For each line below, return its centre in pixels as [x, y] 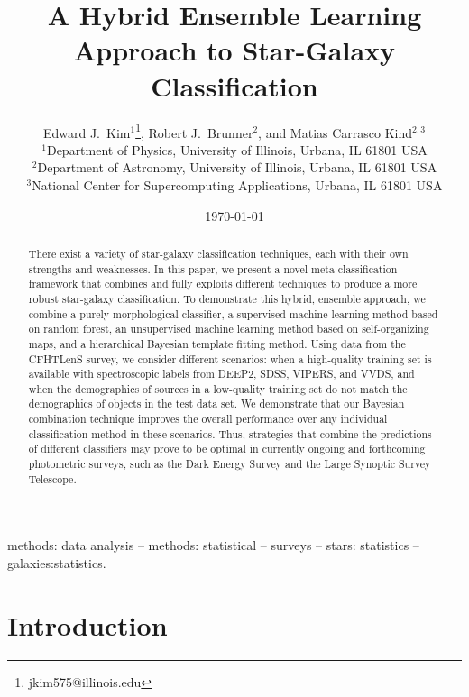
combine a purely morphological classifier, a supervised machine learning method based [233, 313]
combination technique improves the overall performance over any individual [208, 419]
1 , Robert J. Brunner [194, 131]
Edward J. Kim [87, 132]
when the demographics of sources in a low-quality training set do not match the [218, 388]
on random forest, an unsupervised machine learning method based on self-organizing [229, 329]
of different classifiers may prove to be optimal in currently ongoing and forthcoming [227, 449]
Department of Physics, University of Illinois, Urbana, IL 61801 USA [237, 149]
